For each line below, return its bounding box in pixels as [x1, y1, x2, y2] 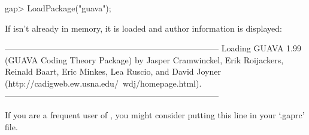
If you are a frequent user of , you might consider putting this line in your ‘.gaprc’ [5, 109, 305, 121]
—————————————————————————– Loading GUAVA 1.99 [5, 42, 301, 54]
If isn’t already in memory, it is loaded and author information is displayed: [5, 22, 282, 34]
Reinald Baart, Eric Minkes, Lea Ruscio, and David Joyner [5, 65, 221, 78]
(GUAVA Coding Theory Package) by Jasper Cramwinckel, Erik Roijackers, [5, 53, 284, 66]
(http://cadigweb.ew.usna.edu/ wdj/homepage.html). [5, 76, 202, 89]
